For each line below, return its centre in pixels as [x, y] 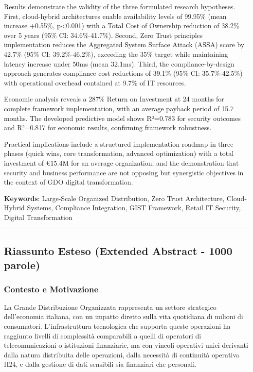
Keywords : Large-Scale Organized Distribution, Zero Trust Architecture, [114, 198]
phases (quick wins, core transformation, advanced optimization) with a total [119, 153]
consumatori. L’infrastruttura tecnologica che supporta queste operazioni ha [117, 326]
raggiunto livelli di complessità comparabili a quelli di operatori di [103, 335]
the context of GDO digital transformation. [69, 182]
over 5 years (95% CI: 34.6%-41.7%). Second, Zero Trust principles [103, 35]
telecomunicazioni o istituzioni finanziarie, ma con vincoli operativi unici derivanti [126, 345]
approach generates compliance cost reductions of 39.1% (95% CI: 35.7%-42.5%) [123, 73]
